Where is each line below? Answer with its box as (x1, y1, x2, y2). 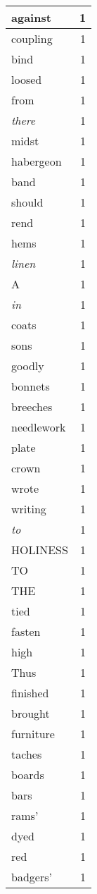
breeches (11, 398, 53, 415)
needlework (11, 419, 66, 435)
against (11, 9, 51, 25)
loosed (11, 71, 42, 87)
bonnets (11, 378, 50, 394)
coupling (11, 30, 53, 47)
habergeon (11, 153, 62, 169)
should (11, 194, 44, 210)
